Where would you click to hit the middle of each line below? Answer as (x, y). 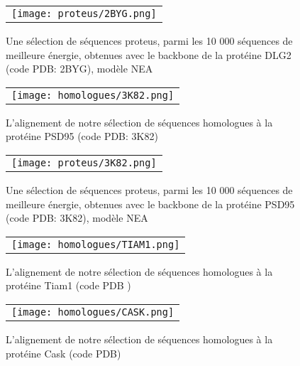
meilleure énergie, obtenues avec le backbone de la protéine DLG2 (149, 54)
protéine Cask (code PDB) (63, 353)
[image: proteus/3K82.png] (84, 162)
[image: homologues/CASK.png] (93, 312)
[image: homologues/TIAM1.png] (96, 244)
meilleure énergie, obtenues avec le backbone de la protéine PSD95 (150, 204)
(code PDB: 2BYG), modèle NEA (79, 69)
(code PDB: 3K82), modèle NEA (77, 218)
